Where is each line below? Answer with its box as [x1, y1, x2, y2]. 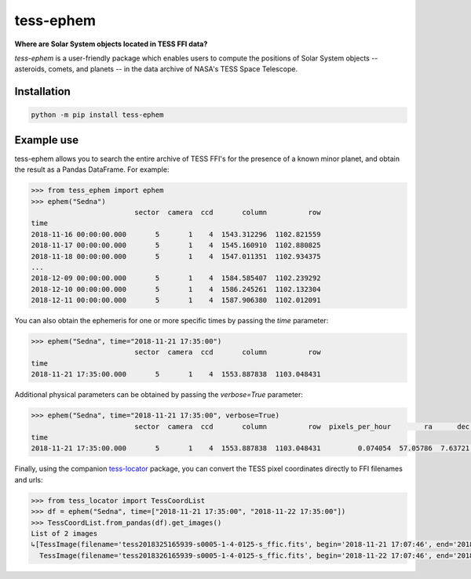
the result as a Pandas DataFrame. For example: [14, 165, 170, 174]
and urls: [14, 475, 43, 484]
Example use [14, 133, 79, 147]
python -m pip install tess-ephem [31, 111, 164, 119]
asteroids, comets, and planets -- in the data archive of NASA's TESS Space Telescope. [14, 64, 298, 74]
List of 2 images [31, 529, 98, 537]
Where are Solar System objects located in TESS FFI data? [14, 39, 208, 49]
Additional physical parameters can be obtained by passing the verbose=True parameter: [14, 390, 304, 399]
